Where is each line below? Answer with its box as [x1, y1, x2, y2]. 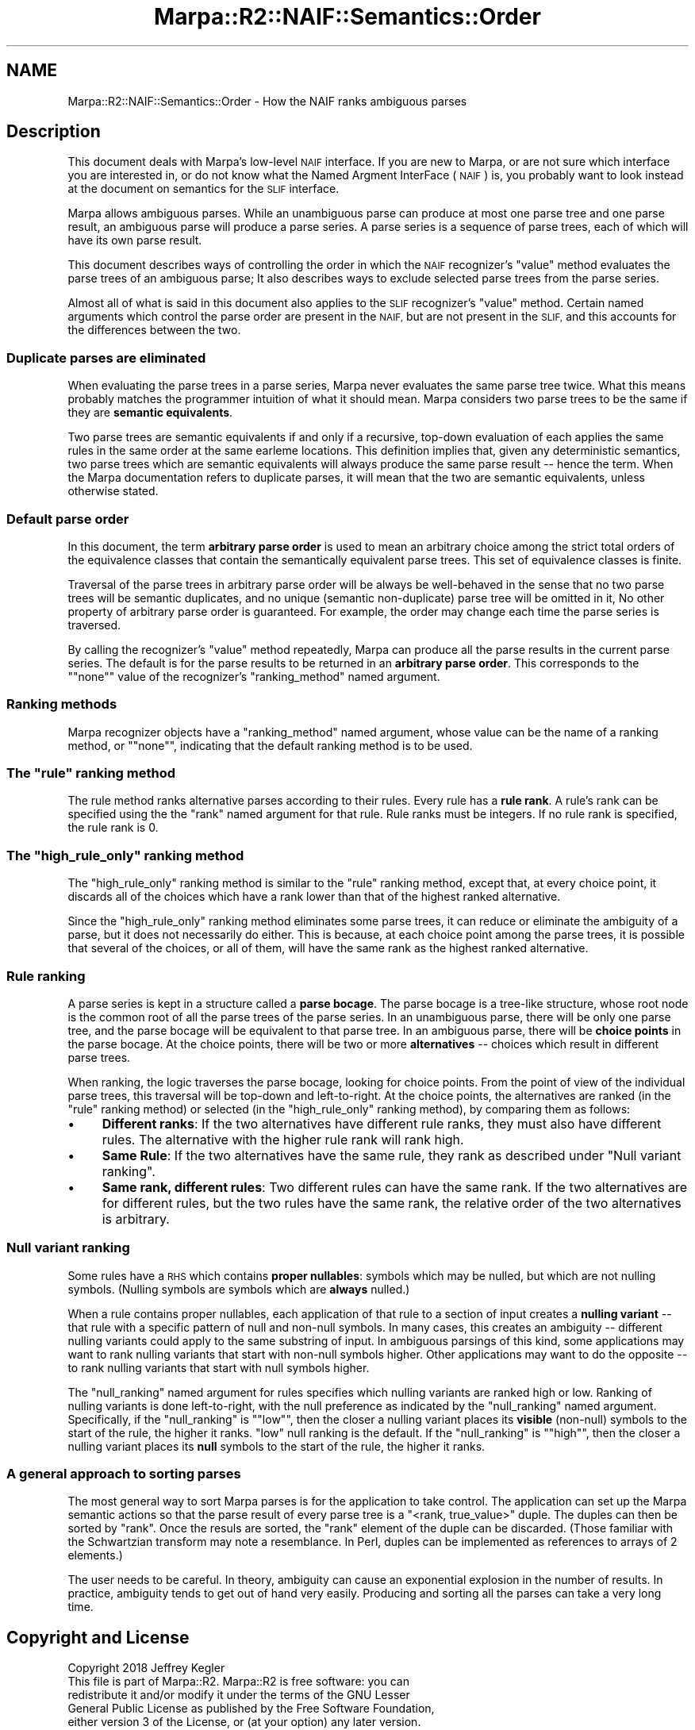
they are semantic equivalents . [67, 406, 233, 420]
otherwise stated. [67, 484, 159, 498]
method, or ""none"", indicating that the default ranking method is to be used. [67, 738, 473, 752]
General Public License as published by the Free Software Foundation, [67, 1701, 435, 1716]
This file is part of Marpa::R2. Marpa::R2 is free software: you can [67, 1674, 409, 1689]
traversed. [67, 617, 121, 632]
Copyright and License [6, 1627, 190, 1647]
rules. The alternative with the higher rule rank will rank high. [102, 1131, 464, 1148]
